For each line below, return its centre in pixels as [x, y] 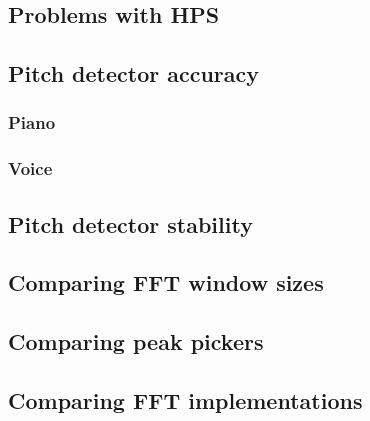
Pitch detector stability [130, 223]
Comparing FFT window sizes [166, 282]
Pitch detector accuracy [134, 73]
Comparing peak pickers [136, 341]
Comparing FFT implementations [185, 399]
